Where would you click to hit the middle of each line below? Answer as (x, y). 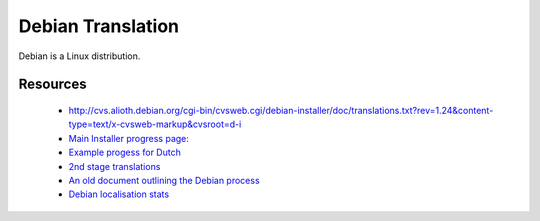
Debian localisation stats (119, 194)
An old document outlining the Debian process (164, 180)
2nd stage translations (114, 166)
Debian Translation (99, 26)
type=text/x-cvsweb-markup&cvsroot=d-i (155, 124)
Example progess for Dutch (125, 152)
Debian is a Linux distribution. (79, 56)
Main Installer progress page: (129, 138)
